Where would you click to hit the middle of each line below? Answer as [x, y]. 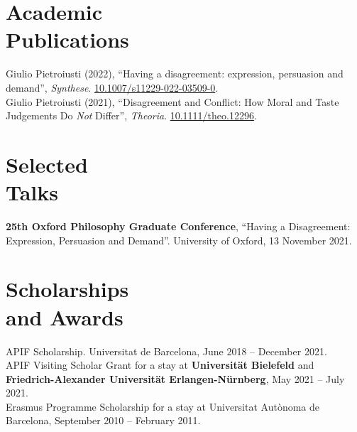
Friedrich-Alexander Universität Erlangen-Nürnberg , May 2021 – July [175, 378]
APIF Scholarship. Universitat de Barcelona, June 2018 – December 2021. [166, 351]
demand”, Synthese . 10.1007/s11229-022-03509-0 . [112, 87]
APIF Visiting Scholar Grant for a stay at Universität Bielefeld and [160, 365]
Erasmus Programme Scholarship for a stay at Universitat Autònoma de [163, 406]
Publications [67, 39]
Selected [47, 164]
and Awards [65, 317]
